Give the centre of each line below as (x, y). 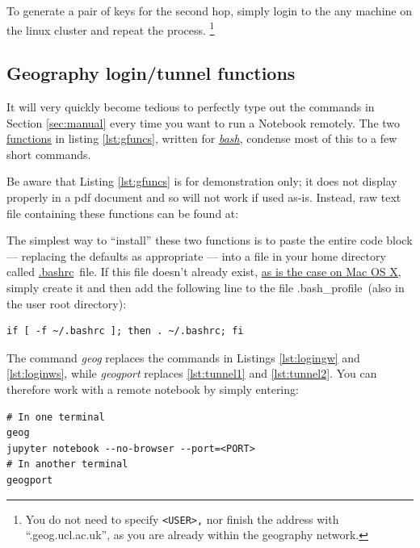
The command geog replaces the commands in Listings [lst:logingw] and (183, 357)
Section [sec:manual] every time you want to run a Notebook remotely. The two (204, 122)
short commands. (49, 154)
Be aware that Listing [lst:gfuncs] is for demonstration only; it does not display (202, 181)
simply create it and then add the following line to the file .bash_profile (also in (206, 287)
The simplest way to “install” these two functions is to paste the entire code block (210, 240)
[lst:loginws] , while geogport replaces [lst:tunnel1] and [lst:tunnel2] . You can (192, 373)
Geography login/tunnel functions (151, 73)
